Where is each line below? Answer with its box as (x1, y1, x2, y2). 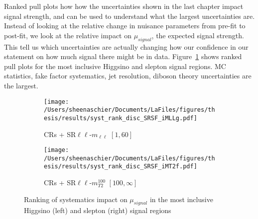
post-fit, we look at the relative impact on (4, 30, 131, 40)
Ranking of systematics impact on (24, 194, 128, 204)
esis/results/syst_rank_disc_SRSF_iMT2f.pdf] (44, 163, 197, 170)
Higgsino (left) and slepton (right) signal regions (24, 205, 171, 216)
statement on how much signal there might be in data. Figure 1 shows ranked (4, 51, 242, 62)
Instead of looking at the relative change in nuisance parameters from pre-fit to (4, 20, 246, 31)
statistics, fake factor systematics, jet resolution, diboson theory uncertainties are (4, 71, 252, 81)
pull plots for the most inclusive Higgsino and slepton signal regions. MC (4, 61, 226, 71)
